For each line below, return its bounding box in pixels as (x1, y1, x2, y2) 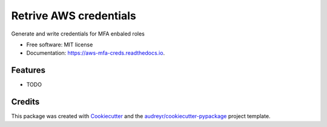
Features (11, 65, 45, 75)
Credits (11, 97, 40, 107)
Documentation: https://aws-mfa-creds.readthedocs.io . (26, 49, 165, 57)
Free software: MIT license (26, 41, 93, 48)
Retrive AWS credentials (11, 9, 136, 22)
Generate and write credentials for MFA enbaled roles (11, 30, 145, 37)
